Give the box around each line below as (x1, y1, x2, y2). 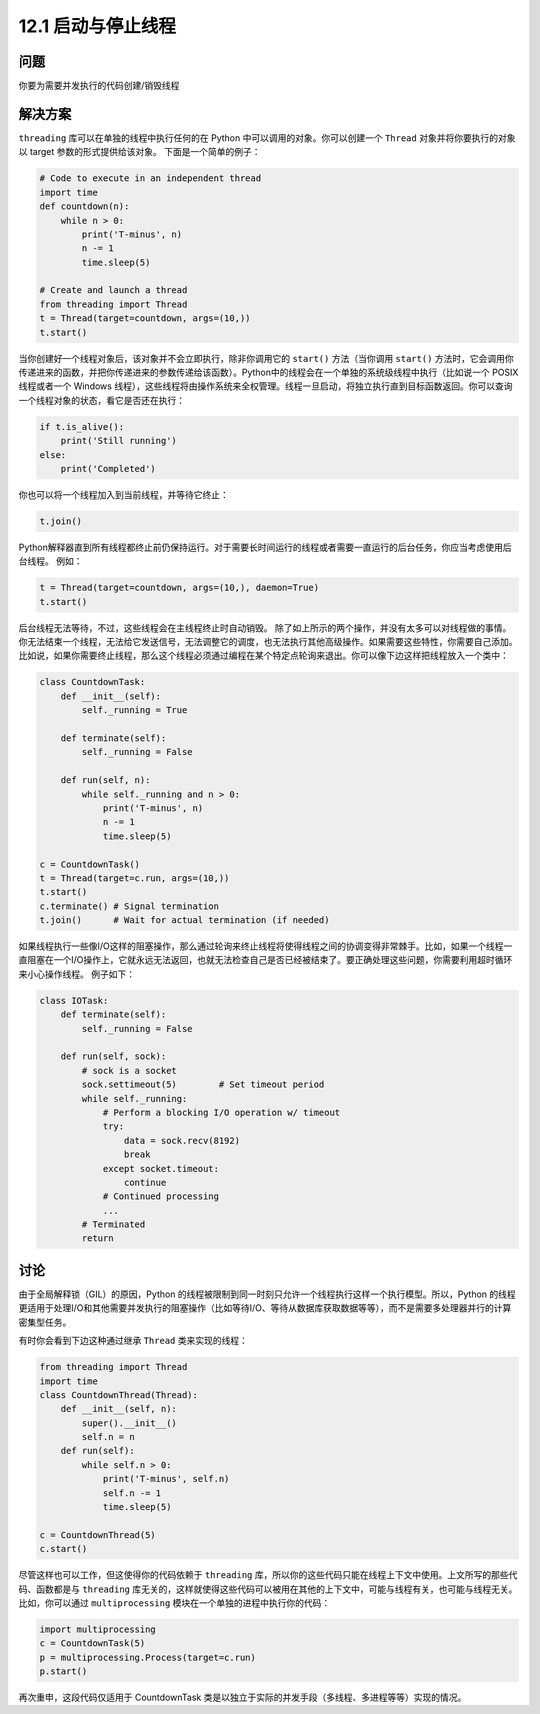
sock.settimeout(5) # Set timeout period (81, 1079, 325, 1090)
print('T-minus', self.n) (102, 1473, 230, 1485)
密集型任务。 (18, 1316, 72, 1328)
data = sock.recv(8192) (123, 1135, 240, 1146)
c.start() (39, 1543, 88, 1555)
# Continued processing (102, 1191, 220, 1202)
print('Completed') (60, 463, 157, 474)
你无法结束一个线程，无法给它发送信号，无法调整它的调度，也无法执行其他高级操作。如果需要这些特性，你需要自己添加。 (18, 636, 518, 648)
